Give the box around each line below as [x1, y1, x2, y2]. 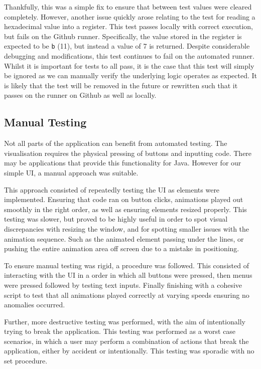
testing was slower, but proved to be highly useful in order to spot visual [4, 214, 228, 224]
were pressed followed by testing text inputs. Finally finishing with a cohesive [4, 279, 242, 290]
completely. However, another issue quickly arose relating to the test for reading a [4, 11, 255, 22]
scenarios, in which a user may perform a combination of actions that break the [4, 335, 249, 346]
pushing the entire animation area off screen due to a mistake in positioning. [4, 243, 239, 254]
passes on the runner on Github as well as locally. [4, 90, 157, 100]
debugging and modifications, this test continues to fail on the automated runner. [4, 51, 254, 61]
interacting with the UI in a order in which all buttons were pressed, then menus [4, 270, 252, 280]
